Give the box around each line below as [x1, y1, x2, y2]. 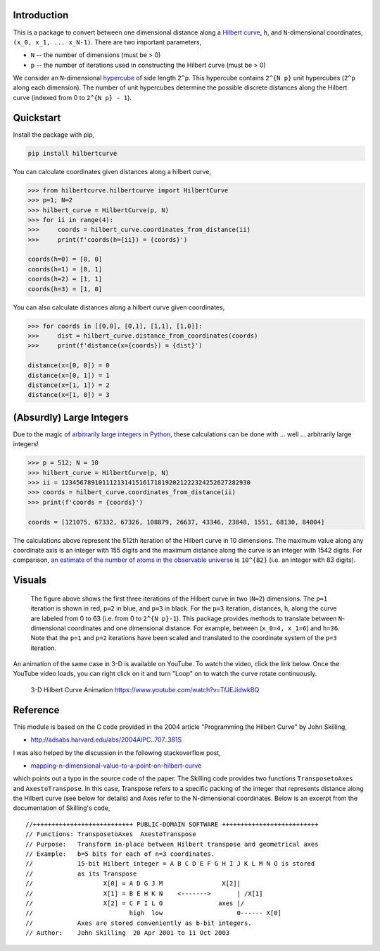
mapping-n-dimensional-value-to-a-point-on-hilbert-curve [30, 761, 202, 770]
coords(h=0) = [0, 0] [27, 255, 103, 264]
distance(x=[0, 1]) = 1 [27, 371, 110, 379]
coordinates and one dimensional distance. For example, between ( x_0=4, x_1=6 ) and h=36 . [67, 624, 341, 632]
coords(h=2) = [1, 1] [27, 275, 103, 283]
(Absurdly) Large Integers [13, 411, 129, 423]
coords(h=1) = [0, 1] [27, 265, 103, 273]
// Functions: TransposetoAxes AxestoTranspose [25, 830, 196, 838]
